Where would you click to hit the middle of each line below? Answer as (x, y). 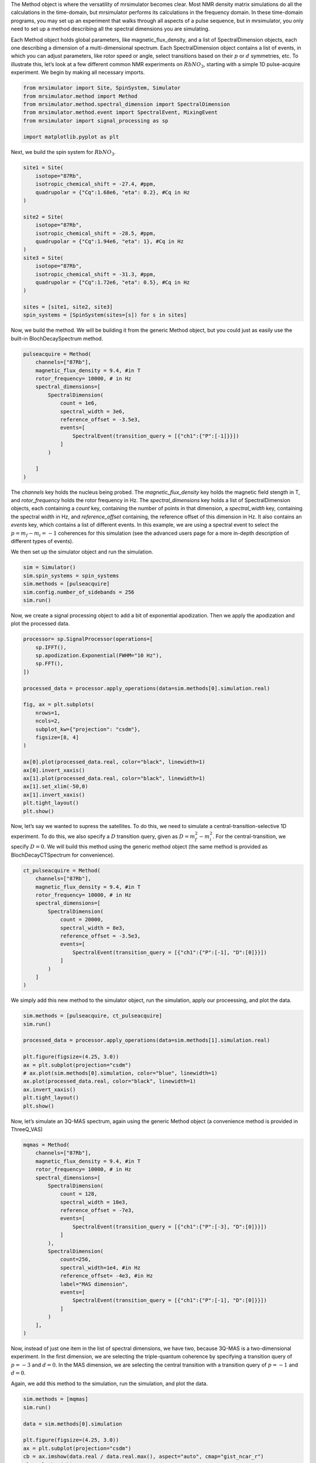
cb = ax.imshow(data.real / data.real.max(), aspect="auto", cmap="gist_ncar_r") (144, 1457)
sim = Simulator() (49, 567)
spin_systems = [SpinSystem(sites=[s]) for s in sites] (105, 315)
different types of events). (42, 541)
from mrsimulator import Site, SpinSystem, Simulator (102, 88)
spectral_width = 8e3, (92, 928)
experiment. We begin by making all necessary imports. (78, 73)
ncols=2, (48, 721)
